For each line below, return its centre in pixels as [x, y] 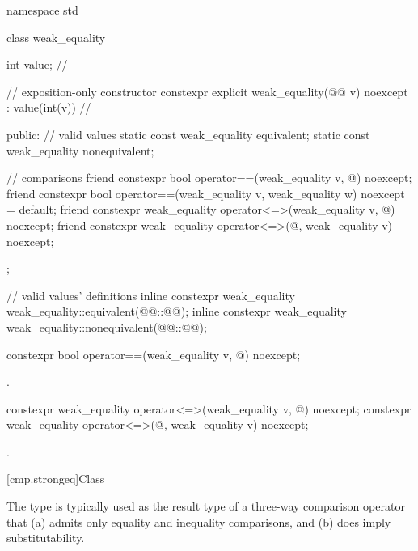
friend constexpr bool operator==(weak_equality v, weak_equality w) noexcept [206, 193]
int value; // [37, 64]
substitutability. [46, 538]
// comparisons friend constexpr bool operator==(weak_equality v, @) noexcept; [209, 178]
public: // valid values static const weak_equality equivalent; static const [188, 134]
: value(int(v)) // [49, 107]
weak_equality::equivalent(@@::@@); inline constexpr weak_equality [177, 311]
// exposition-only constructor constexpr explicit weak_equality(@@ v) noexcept [207, 91]
